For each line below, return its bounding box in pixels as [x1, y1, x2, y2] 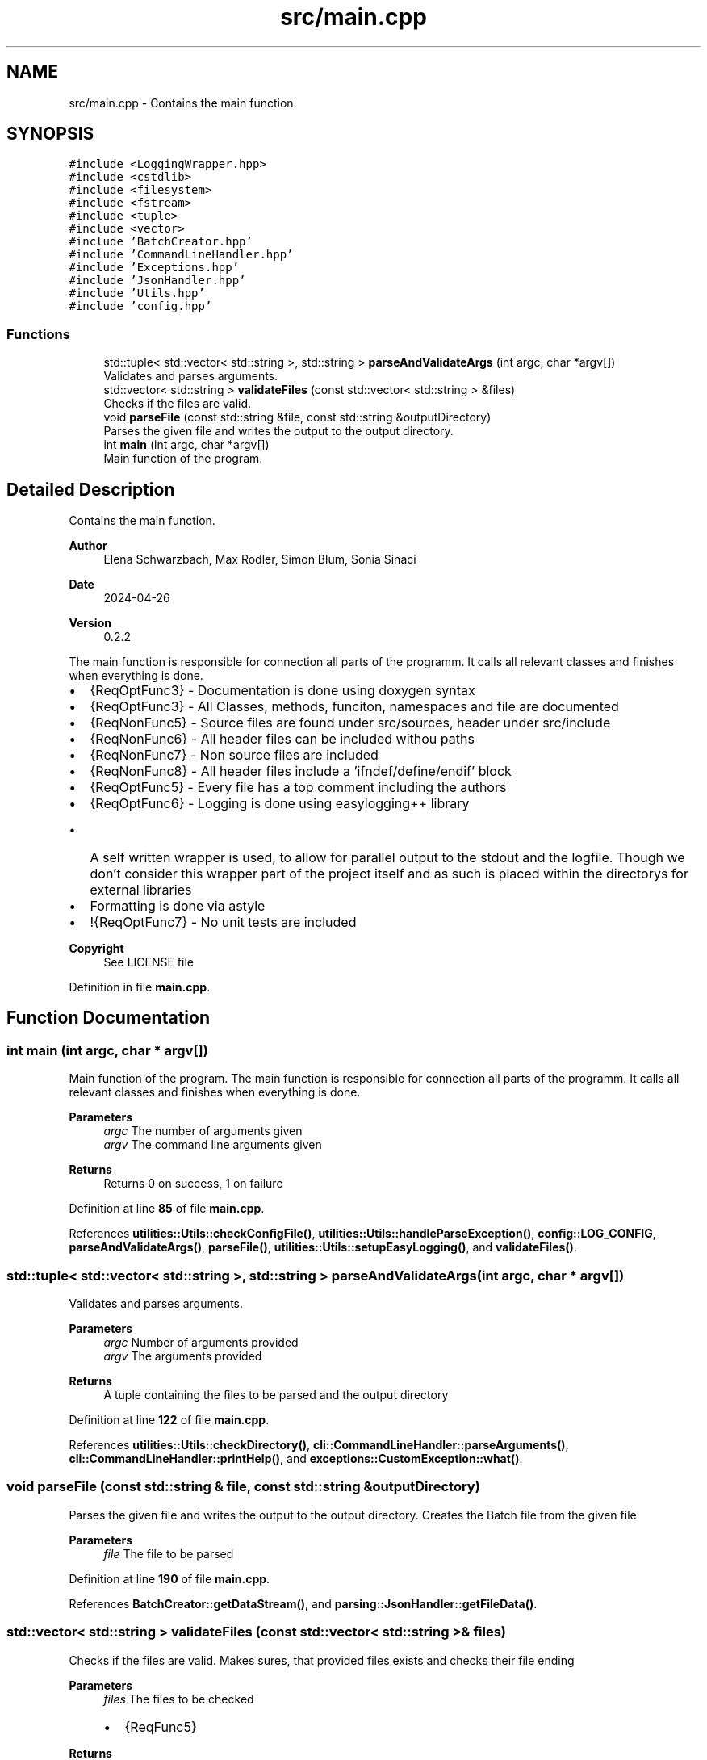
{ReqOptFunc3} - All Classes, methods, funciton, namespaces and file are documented [90, 698, 619, 715]
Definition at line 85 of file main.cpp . [69, 1201, 265, 1216]
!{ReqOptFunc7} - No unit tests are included [90, 914, 357, 931]
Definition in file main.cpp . [69, 980, 211, 995]
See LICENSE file [103, 955, 194, 970]
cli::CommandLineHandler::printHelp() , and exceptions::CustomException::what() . [69, 1452, 523, 1465]
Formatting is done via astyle [90, 898, 266, 915]
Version [69, 616, 111, 631]
